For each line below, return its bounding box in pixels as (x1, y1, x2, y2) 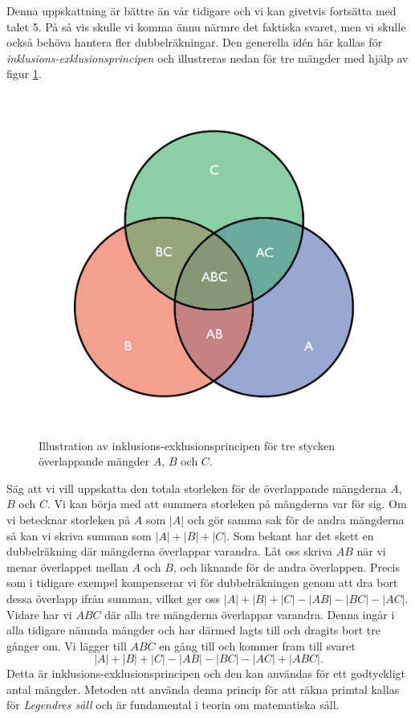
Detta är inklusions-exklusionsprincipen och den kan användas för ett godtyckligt (6, 665, 405, 682)
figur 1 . (6, 65, 42, 82)
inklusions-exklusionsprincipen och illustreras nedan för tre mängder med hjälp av (6, 49, 409, 66)
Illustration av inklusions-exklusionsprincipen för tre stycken (39, 437, 335, 453)
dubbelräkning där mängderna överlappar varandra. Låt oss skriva (6, 543, 333, 560)
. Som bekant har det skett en (226, 527, 374, 544)
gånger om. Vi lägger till (6, 637, 127, 654)
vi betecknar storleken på (6, 511, 131, 527)
